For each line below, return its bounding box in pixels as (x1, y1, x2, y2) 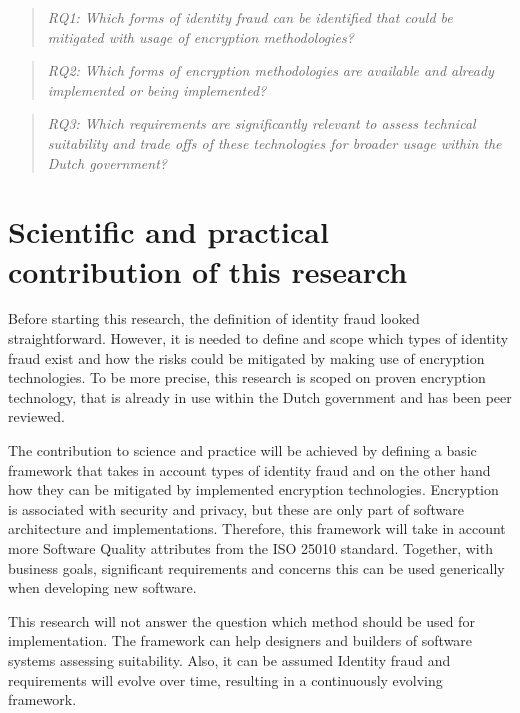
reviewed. (8, 406, 65, 427)
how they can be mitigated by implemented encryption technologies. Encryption (8, 479, 499, 500)
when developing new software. (8, 577, 197, 598)
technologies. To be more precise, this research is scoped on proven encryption (8, 367, 486, 388)
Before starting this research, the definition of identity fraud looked (8, 308, 420, 329)
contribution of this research (8, 250, 408, 291)
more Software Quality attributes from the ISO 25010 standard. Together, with (8, 538, 493, 558)
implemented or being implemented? (47, 79, 267, 100)
